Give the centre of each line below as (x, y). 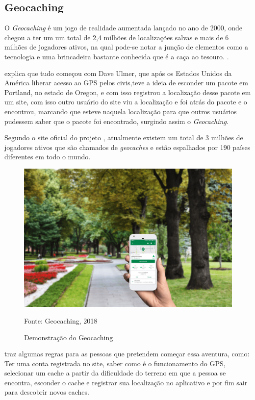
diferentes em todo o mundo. (48, 157)
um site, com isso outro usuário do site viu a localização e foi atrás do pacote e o (126, 102)
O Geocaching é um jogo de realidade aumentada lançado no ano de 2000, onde (124, 28)
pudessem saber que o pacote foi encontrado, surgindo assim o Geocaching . (116, 121)
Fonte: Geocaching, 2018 (61, 320)
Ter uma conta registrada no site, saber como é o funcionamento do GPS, (115, 363)
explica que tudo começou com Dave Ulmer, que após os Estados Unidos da (118, 73)
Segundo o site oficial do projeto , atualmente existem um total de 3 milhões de (124, 137)
